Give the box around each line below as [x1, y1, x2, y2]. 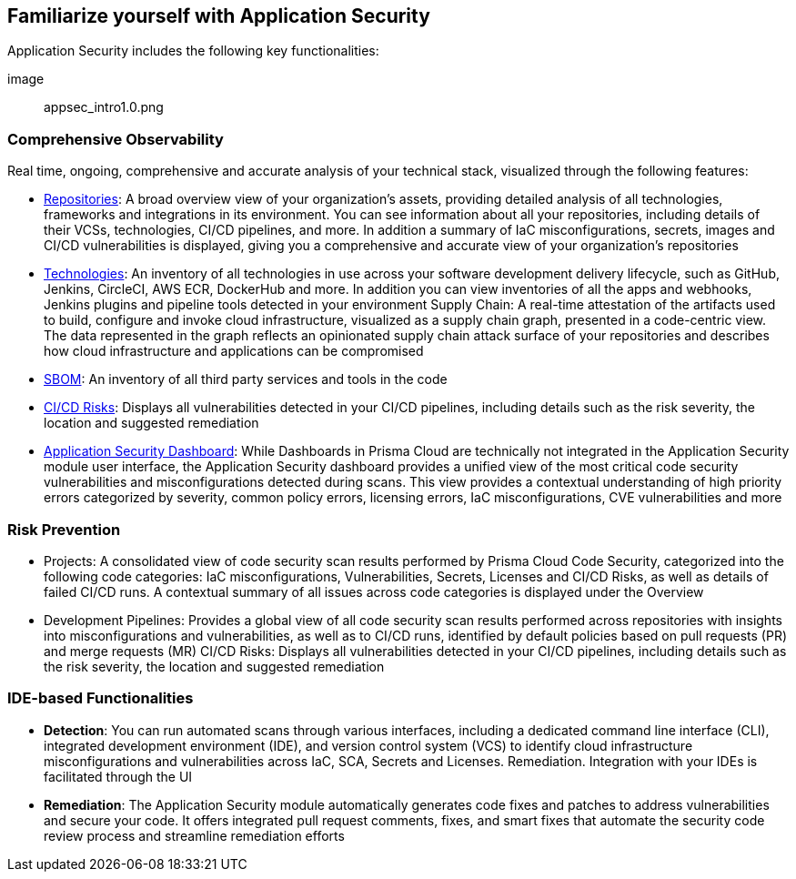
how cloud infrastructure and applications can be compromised [44, 343, 424, 359]
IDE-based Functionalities [7, 689, 194, 708]
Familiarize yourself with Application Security [7, 5, 430, 27]
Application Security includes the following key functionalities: [7, 43, 379, 59]
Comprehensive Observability [7, 129, 224, 148]
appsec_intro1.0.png [44, 99, 164, 116]
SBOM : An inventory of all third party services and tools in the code [44, 371, 448, 388]
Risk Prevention [7, 520, 121, 539]
